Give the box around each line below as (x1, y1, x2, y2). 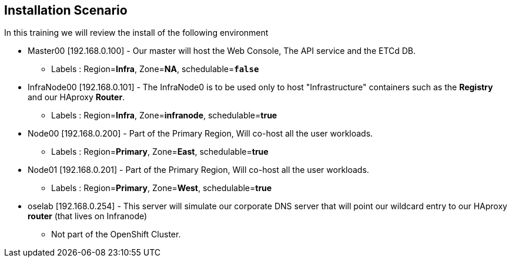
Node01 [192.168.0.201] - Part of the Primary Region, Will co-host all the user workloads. (28, 165, 369, 175)
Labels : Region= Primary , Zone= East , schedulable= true (51, 147, 269, 157)
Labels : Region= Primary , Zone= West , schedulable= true (51, 183, 272, 193)
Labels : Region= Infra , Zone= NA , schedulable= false (51, 64, 259, 74)
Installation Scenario (4, 3, 128, 18)
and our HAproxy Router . (28, 92, 125, 103)
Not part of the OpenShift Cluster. (51, 229, 181, 240)
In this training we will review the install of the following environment (4, 28, 269, 38)
